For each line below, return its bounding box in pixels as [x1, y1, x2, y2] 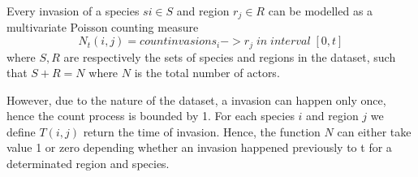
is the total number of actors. [134, 64, 280, 81]
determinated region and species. [6, 155, 170, 172]
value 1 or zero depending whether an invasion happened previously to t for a [6, 139, 392, 156]
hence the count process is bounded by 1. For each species [6, 107, 295, 124]
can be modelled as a [268, 2, 373, 19]
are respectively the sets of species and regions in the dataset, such [63, 48, 396, 65]
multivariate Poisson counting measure [6, 19, 199, 36]
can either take [337, 123, 412, 140]
